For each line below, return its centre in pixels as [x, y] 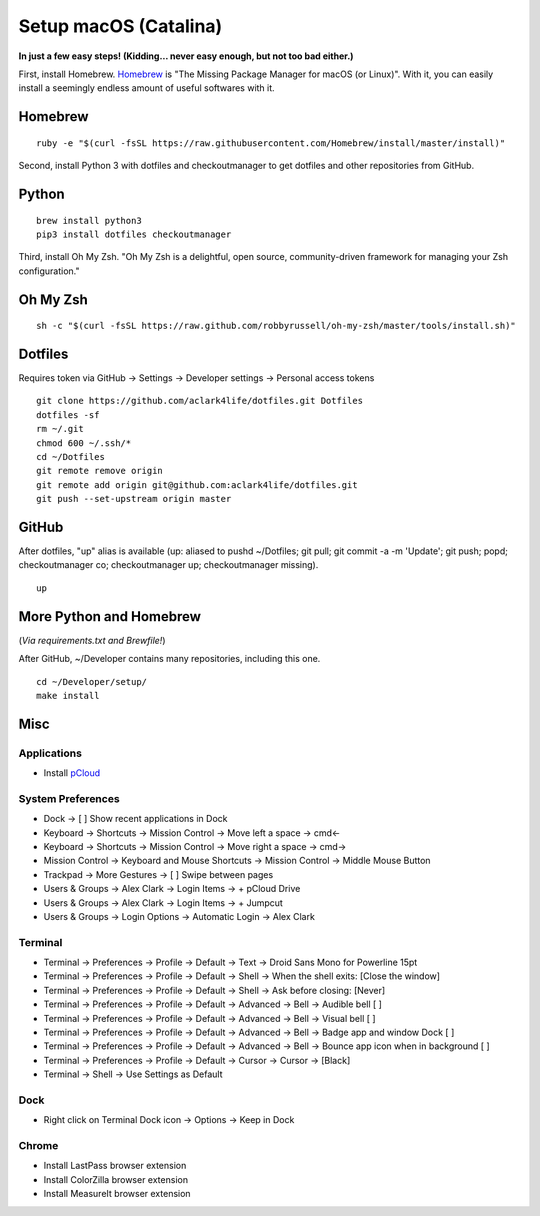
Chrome [38, 1146]
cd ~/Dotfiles [70, 456]
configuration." [49, 271]
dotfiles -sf [68, 414]
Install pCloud [72, 773]
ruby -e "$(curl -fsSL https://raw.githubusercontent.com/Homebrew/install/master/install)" [271, 143]
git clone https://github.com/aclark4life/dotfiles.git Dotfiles [200, 401]
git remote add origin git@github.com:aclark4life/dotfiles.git [197, 484]
